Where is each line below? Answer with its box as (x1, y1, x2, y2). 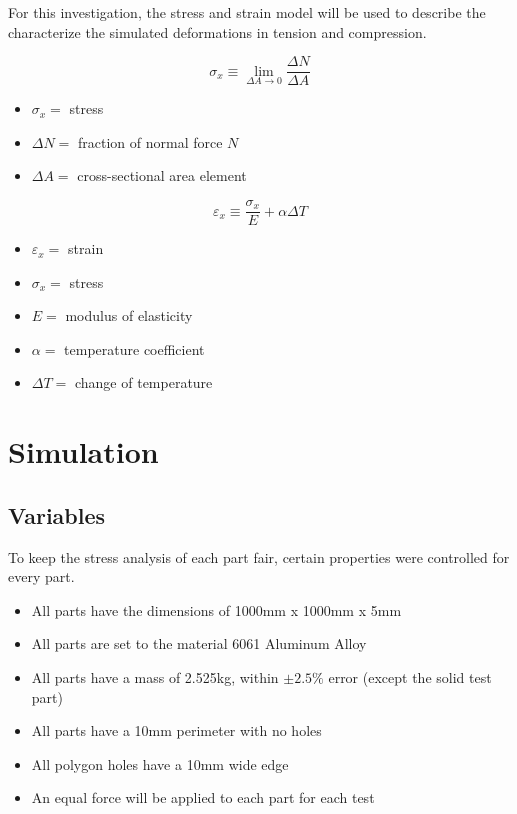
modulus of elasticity (65, 305, 193, 326)
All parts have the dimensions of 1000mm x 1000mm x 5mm (31, 599, 402, 620)
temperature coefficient (64, 338, 205, 359)
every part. (8, 566, 75, 587)
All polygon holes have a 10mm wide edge (31, 753, 289, 774)
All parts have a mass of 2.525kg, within (31, 667, 279, 688)
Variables (8, 499, 106, 530)
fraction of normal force (78, 131, 223, 152)
